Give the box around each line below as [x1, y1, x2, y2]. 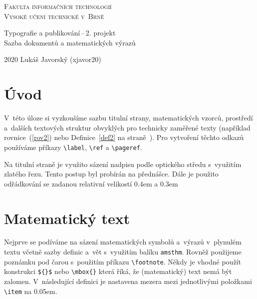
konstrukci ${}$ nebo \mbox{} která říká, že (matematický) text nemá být [4, 266, 232, 276]
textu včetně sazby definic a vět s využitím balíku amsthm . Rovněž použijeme [4, 246, 242, 257]
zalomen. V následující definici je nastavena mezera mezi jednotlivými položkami [4, 276, 252, 286]
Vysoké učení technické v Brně [4, 10, 104, 21]
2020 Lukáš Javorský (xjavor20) [4, 54, 101, 64]
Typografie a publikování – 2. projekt [4, 27, 116, 38]
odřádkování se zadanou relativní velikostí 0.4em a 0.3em [4, 178, 178, 188]
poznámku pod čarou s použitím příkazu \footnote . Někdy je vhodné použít [4, 256, 241, 266]
